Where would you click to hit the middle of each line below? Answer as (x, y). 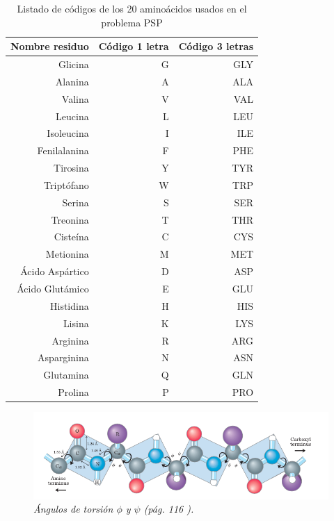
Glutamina (66, 375)
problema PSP (132, 22)
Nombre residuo (50, 46)
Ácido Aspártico (55, 271)
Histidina (70, 305)
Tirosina (71, 168)
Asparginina (63, 357)
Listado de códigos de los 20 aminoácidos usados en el (132, 8)
